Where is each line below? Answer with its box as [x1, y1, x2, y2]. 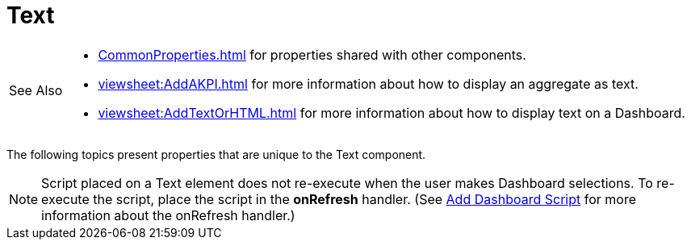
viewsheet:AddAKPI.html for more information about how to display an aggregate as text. [98, 75, 639, 92]
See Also [9, 81, 63, 98]
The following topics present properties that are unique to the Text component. [6, 147, 426, 161]
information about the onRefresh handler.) [41, 206, 295, 223]
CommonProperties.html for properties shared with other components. [98, 46, 526, 63]
